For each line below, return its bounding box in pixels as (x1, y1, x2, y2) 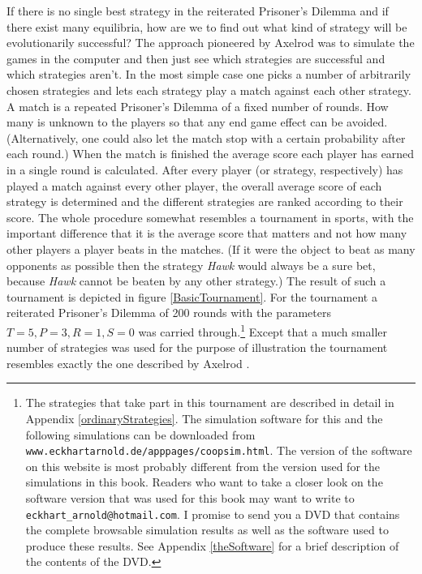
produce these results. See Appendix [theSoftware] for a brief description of (25, 537, 399, 554)
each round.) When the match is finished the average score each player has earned (6, 145, 415, 162)
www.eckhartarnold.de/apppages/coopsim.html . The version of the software (25, 442, 412, 459)
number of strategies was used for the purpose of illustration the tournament (6, 339, 388, 356)
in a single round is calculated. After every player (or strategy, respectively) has (6, 161, 403, 178)
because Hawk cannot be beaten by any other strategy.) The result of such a (6, 272, 386, 289)
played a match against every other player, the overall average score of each (6, 177, 382, 194)
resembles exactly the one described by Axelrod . (6, 354, 250, 371)
